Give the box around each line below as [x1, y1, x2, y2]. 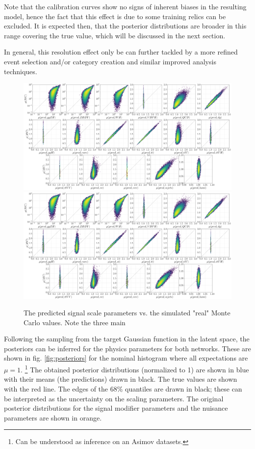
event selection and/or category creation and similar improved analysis [4, 56, 216, 66]
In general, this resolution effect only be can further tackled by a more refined [4, 47, 238, 57]
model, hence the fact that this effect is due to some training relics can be [4, 11, 226, 21]
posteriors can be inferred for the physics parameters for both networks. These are [4, 343, 251, 353]
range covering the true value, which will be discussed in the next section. [4, 30, 226, 40]
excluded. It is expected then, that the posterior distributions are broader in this [4, 21, 247, 31]
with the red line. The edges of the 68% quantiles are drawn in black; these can [4, 383, 242, 393]
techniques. [4, 66, 37, 76]
